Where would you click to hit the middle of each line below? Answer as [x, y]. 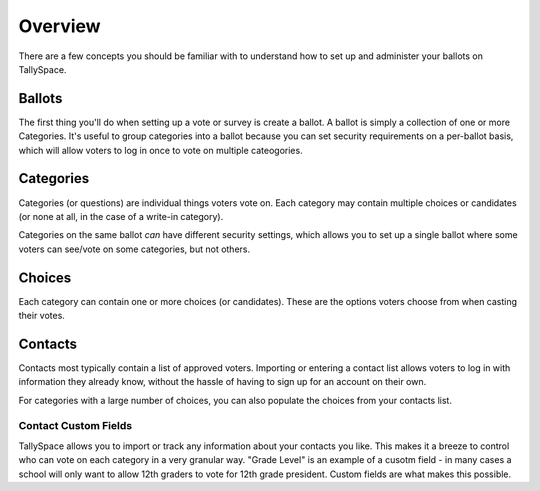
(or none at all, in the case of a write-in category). [121, 216]
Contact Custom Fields [75, 426]
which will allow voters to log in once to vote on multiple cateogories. [161, 150]
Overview [59, 26]
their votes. [41, 315]
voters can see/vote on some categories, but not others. [134, 249]
